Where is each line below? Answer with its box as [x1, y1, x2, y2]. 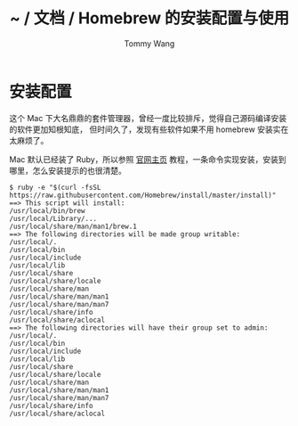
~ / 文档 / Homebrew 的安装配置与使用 [9, 8, 290, 29]
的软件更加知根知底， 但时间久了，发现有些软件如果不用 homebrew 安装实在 [9, 124, 289, 135]
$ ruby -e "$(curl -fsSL [9, 183, 101, 192]
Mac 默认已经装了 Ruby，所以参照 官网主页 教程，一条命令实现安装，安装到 [9, 153, 286, 165]
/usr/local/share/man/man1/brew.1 [9, 222, 138, 231]
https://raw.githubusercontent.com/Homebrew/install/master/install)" [9, 191, 277, 200]
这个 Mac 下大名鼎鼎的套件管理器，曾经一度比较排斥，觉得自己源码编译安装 [9, 112, 287, 123]
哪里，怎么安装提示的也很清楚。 [9, 165, 126, 176]
